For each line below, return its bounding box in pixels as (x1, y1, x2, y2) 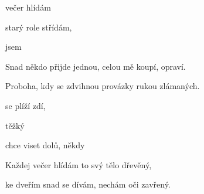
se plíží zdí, (5, 99, 46, 111)
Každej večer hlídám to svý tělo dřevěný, (5, 158, 152, 171)
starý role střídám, (5, 21, 72, 33)
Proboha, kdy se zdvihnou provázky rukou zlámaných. (5, 80, 200, 92)
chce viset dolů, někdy (5, 139, 85, 151)
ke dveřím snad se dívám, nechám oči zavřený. (5, 178, 171, 190)
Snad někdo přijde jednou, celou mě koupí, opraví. (5, 60, 186, 72)
